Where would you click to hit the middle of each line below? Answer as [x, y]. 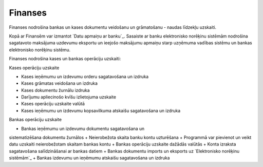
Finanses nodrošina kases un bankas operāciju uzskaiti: [65, 59]
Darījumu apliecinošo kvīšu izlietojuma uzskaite [69, 97]
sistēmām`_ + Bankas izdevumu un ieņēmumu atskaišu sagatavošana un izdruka [89, 158]
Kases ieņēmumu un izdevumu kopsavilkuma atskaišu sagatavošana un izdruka [101, 111]
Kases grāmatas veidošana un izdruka [59, 83]
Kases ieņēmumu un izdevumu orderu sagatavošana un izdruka [85, 76]
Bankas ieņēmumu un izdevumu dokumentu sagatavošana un [83, 129]
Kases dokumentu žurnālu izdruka [56, 90]
